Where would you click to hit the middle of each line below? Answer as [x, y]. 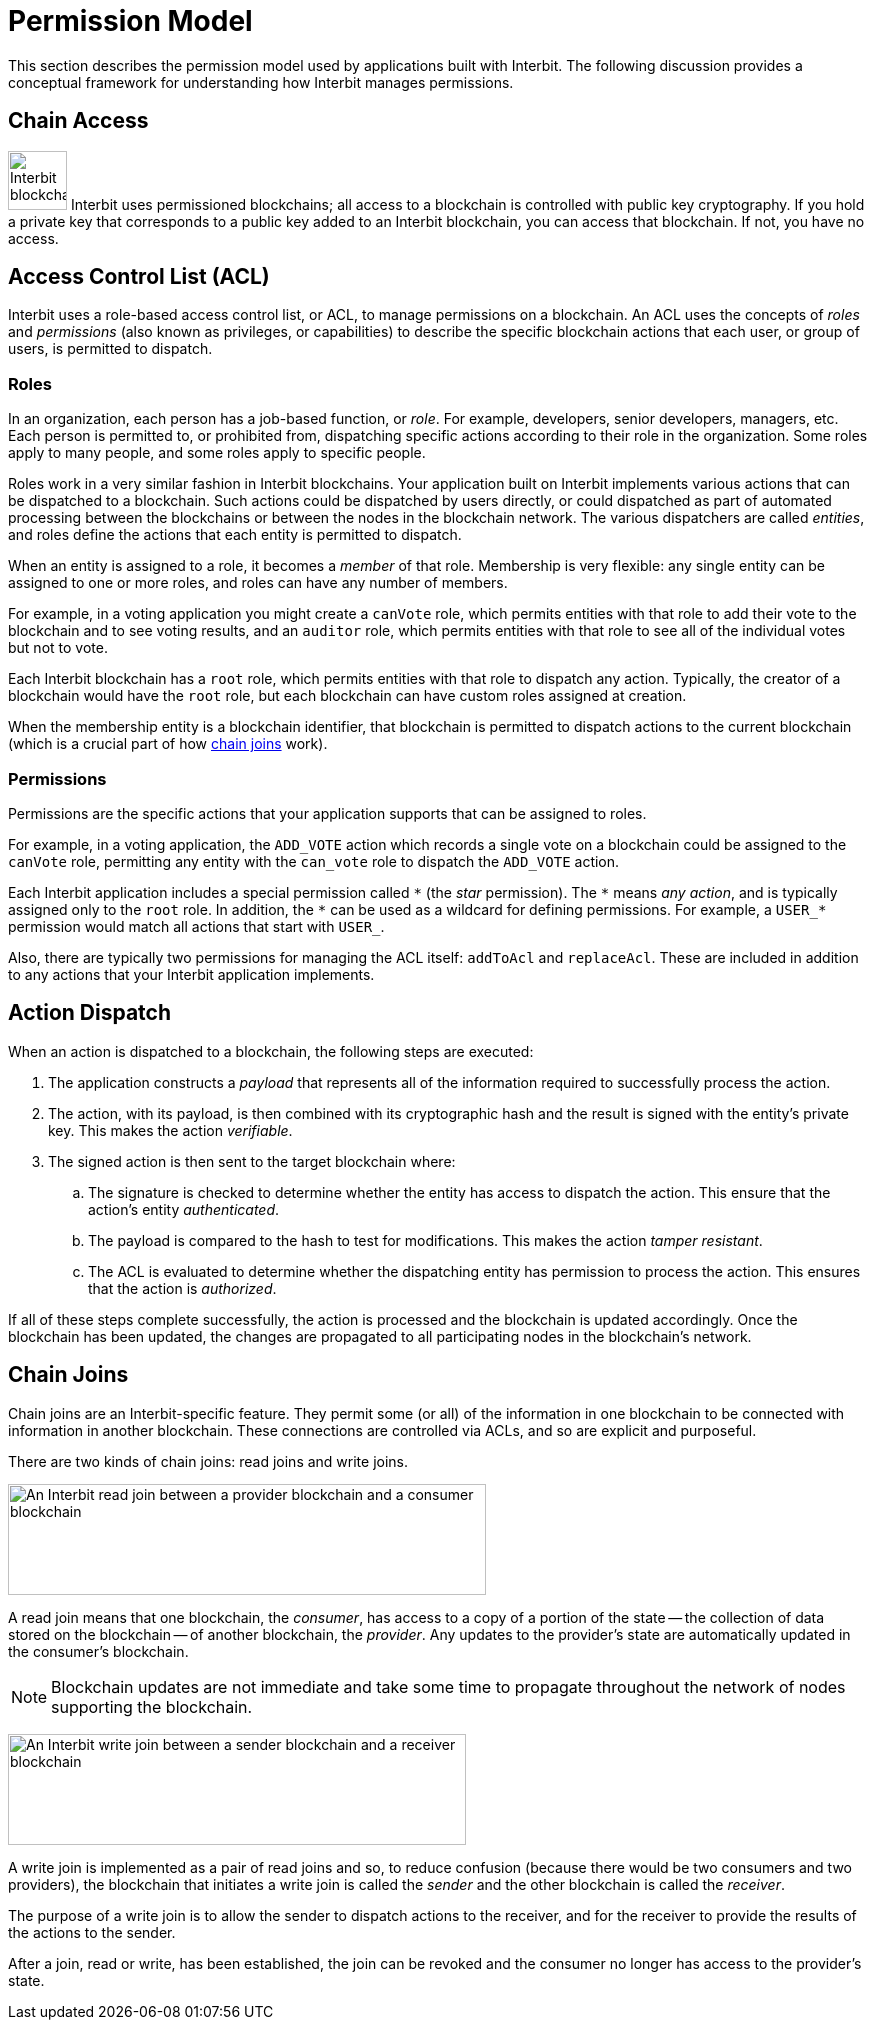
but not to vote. [58, 648]
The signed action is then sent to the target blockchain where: [252, 1161]
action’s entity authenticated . [184, 1209]
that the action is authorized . [182, 1288]
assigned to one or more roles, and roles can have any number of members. [258, 583]
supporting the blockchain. [152, 1706]
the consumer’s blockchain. [98, 1651]
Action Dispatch [90, 1013]
